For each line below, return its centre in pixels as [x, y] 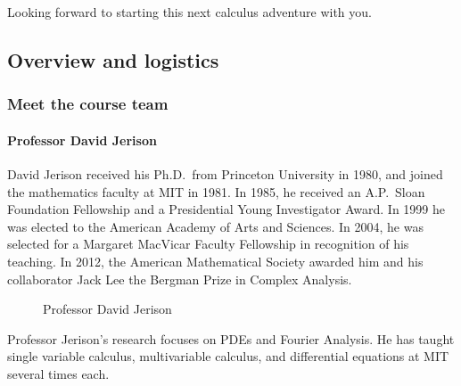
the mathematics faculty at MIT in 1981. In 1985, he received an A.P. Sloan [216, 191]
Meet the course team [88, 104]
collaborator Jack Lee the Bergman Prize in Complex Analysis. [180, 279]
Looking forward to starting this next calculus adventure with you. [189, 12]
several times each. [58, 373]
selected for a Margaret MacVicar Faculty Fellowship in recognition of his [208, 244]
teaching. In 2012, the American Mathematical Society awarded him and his [215, 261]
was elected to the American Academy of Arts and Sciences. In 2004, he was [215, 226]
